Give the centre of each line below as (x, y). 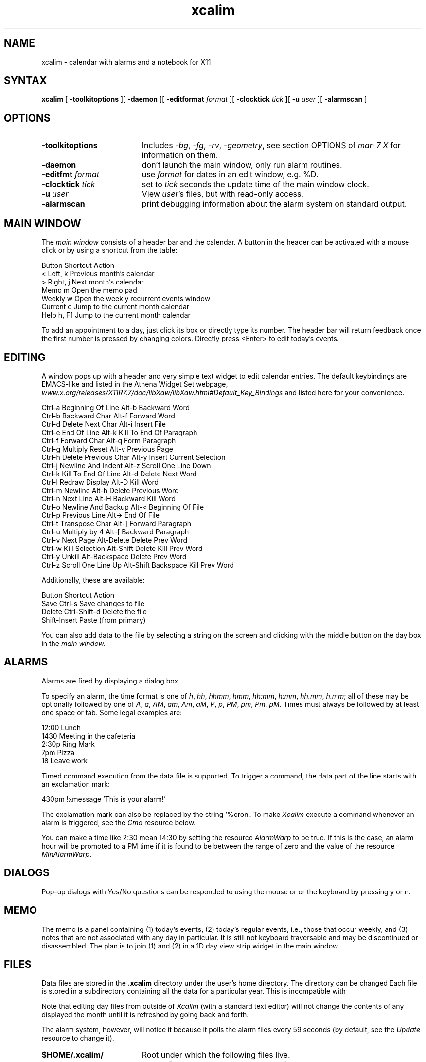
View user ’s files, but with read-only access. (223, 194)
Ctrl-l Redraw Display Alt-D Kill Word (100, 482)
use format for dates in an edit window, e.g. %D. (230, 175)
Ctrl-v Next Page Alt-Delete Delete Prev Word (115, 540)
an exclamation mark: (76, 784)
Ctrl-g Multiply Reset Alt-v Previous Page (107, 449)
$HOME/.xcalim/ (72, 1055)
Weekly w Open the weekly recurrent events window (126, 299)
